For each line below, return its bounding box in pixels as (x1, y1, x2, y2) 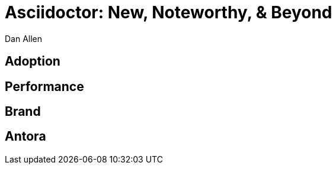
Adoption (5, 54, 60, 69)
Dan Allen (5, 33, 43, 44)
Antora (5, 129, 46, 144)
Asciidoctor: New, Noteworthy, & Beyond (5, 2, 332, 22)
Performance (5, 79, 84, 94)
